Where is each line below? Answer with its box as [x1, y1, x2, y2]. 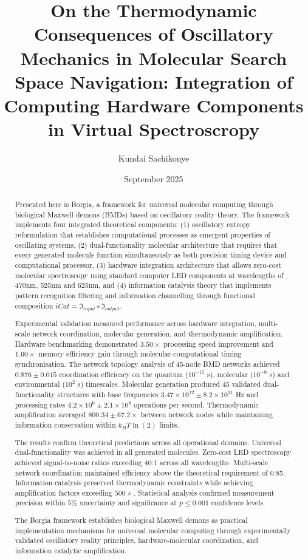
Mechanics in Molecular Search [20, 45, 287, 70]
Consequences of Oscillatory [34, 21, 273, 46]
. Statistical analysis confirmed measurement [133, 487, 275, 497]
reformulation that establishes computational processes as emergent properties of [15, 230, 270, 240]
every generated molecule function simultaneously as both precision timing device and [15, 250, 287, 260]
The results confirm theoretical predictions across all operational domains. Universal [15, 437, 281, 447]
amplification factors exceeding [15, 487, 112, 497]
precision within [15, 497, 66, 508]
